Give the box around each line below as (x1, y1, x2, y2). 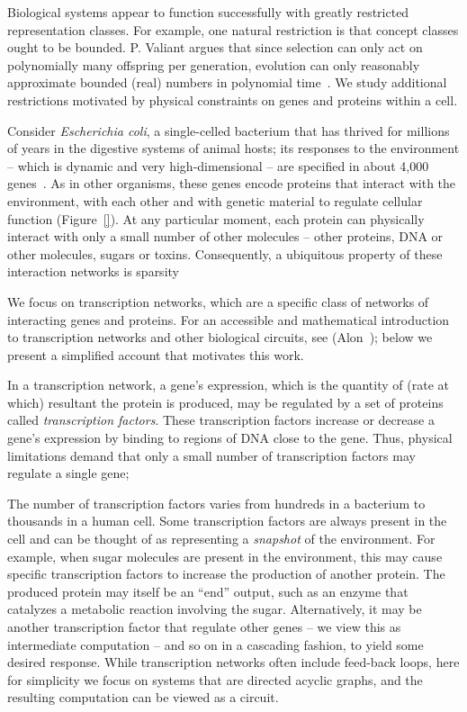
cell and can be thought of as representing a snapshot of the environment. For (7, 529, 436, 548)
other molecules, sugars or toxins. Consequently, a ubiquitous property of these (7, 244, 443, 263)
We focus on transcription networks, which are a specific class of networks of (7, 292, 429, 311)
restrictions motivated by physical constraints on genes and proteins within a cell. (7, 90, 458, 109)
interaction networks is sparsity (7, 262, 179, 281)
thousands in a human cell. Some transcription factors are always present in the (7, 511, 447, 530)
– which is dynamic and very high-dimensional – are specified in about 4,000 (7, 156, 429, 175)
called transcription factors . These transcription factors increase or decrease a (7, 410, 435, 429)
